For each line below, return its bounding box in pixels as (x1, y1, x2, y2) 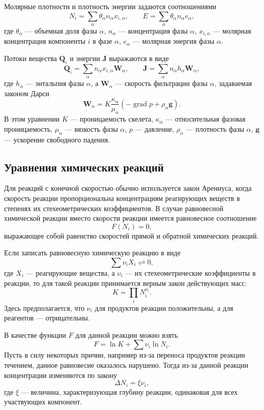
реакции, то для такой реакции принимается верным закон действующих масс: (4, 277, 247, 288)
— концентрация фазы (118, 25, 188, 36)
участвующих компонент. (4, 396, 82, 407)
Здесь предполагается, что (4, 302, 85, 313)
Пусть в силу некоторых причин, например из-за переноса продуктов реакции (4, 349, 245, 360)
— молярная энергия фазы (133, 36, 215, 46)
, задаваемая (214, 78, 252, 89)
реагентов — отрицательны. (4, 312, 90, 323)
